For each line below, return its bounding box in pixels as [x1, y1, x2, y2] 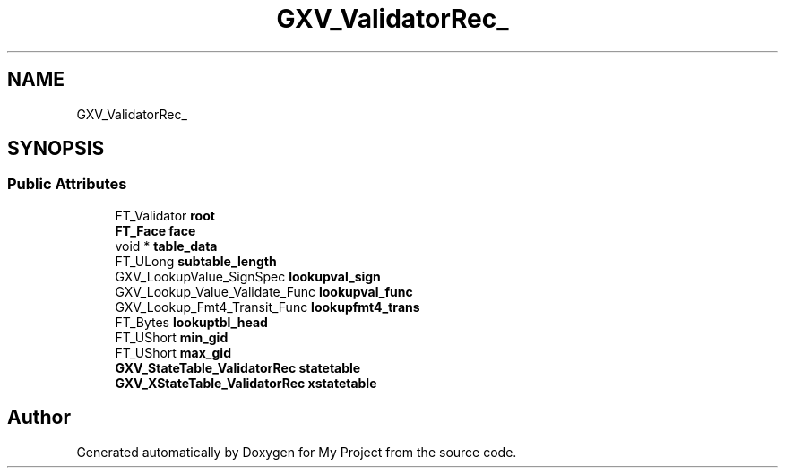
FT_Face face [115, 222, 196, 238]
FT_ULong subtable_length [115, 253, 277, 269]
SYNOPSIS [7, 137, 105, 160]
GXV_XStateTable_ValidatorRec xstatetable [115, 375, 377, 391]
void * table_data [115, 237, 218, 254]
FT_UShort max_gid [115, 344, 231, 360]
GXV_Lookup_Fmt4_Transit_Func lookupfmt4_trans [115, 298, 420, 315]
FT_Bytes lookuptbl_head [115, 314, 268, 330]
